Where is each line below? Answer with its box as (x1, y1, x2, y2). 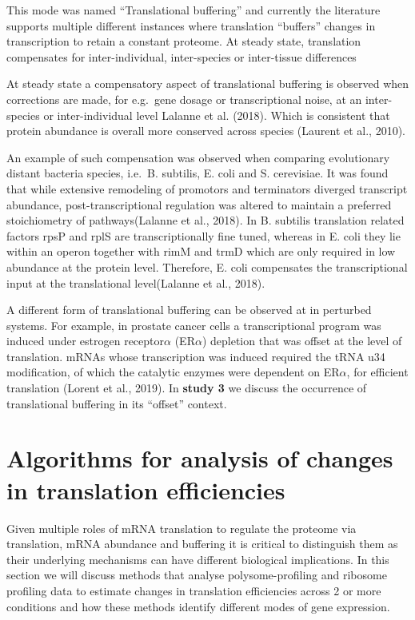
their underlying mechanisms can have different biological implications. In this (6, 550, 389, 567)
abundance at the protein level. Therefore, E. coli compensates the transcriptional (6, 258, 408, 275)
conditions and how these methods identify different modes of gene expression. (6, 598, 390, 614)
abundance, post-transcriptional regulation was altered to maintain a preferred (6, 196, 392, 213)
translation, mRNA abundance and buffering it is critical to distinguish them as (6, 535, 398, 552)
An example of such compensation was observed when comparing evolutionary (6, 149, 390, 165)
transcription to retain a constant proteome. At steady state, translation (6, 33, 361, 50)
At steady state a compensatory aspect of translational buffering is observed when (6, 75, 409, 92)
